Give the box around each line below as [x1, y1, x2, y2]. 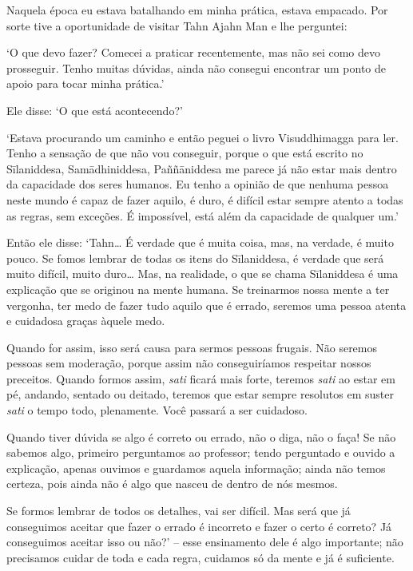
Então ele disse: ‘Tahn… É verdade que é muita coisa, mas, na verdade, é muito [6, 234, 394, 251]
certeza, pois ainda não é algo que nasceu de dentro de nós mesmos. [6, 475, 338, 492]
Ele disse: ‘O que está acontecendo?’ [6, 101, 183, 118]
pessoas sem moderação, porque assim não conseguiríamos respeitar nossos [6, 355, 371, 371]
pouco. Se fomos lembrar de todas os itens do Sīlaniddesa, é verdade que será [6, 249, 384, 266]
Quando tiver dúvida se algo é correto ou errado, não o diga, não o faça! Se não [6, 428, 396, 445]
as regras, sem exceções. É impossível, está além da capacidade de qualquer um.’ [6, 207, 399, 224]
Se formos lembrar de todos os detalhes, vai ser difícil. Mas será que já [6, 502, 351, 519]
